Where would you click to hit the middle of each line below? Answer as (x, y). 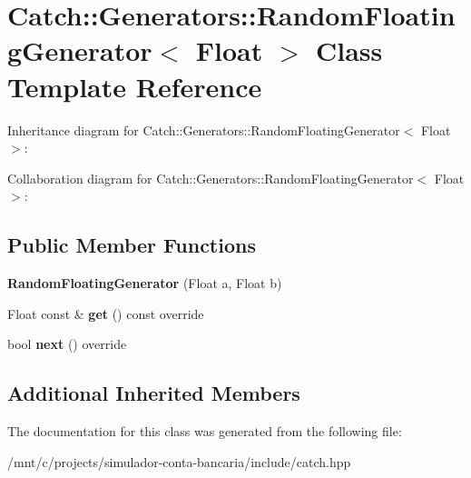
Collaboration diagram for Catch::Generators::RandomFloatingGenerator (211, 178)
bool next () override (67, 344)
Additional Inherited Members (154, 393)
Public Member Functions (132, 245)
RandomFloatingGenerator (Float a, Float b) (145, 283)
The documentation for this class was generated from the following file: (205, 431)
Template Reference (135, 86)
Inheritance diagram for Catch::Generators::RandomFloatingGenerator (204, 129)
